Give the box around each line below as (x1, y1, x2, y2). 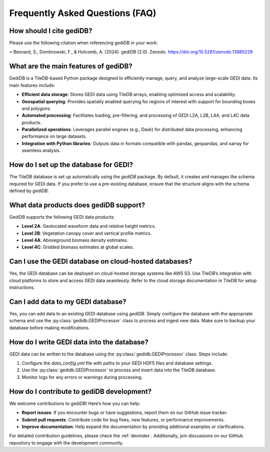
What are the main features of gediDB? (9, 62, 132, 71)
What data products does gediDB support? (9, 201, 145, 209)
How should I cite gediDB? (9, 27, 92, 35)
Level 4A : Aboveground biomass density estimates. (21, 237, 128, 243)
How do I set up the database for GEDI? (9, 161, 133, 169)
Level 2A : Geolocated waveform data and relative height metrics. (21, 223, 156, 229)
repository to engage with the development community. (9, 439, 123, 445)
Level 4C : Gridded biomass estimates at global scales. (21, 244, 134, 250)
